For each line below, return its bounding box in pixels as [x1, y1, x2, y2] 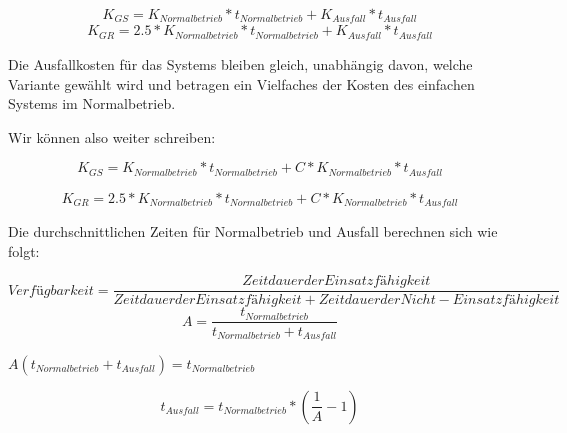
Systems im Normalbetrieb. [8, 93, 176, 114]
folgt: [8, 240, 40, 261]
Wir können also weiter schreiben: [8, 126, 216, 147]
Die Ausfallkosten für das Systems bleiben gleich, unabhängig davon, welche [8, 53, 473, 74]
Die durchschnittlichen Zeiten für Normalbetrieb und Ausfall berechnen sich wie [8, 221, 498, 242]
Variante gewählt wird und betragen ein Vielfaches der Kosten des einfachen [8, 73, 475, 94]
